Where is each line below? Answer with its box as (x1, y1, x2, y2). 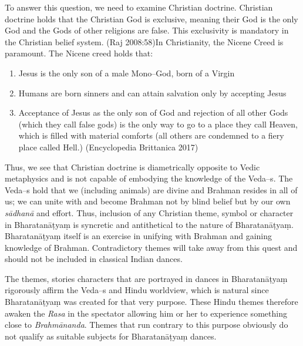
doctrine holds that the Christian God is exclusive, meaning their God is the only (5, 12, 298, 25)
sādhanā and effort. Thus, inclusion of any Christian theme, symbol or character (5, 206, 294, 219)
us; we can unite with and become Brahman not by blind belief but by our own (5, 195, 291, 207)
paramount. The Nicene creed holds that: (5, 47, 153, 59)
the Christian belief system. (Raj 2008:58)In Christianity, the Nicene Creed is (5, 35, 284, 48)
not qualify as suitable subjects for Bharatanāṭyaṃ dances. (5, 330, 217, 342)
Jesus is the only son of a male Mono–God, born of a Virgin (18, 66, 235, 79)
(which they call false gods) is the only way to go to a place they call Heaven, (18, 117, 298, 130)
